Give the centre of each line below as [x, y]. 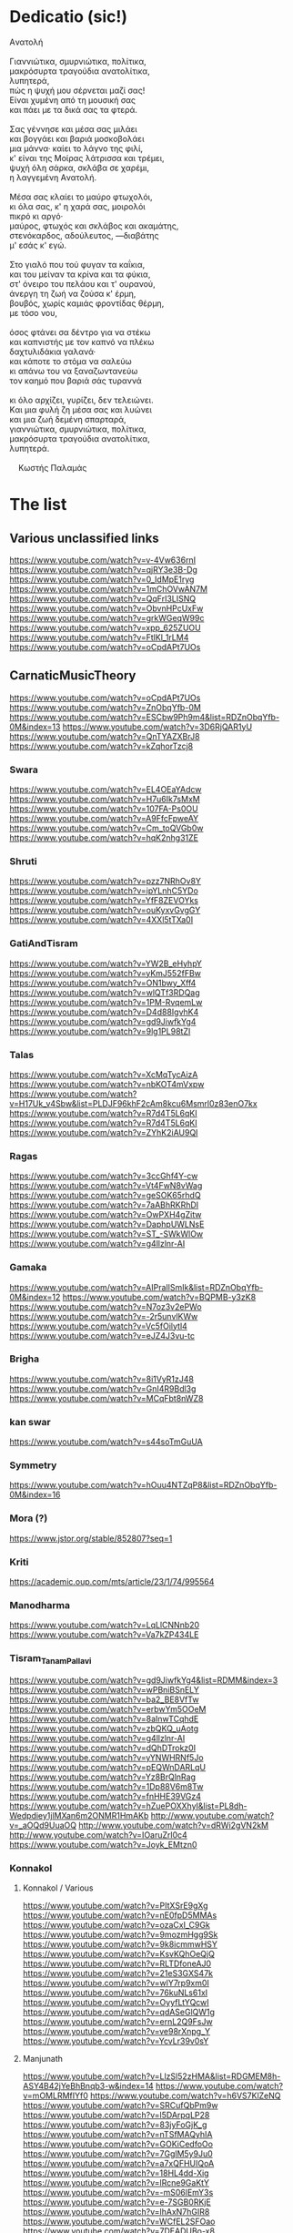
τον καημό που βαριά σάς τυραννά [76, 381]
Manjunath [43, 2059]
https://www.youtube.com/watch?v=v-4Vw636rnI [103, 560]
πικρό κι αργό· [36, 216]
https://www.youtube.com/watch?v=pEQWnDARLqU [108, 1767]
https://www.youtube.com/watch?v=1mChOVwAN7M [108, 588]
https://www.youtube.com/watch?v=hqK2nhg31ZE [104, 838]
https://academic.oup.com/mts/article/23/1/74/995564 [112, 1582]
